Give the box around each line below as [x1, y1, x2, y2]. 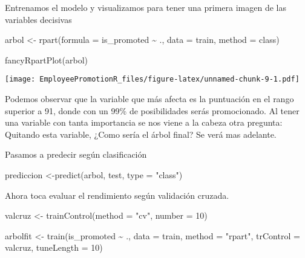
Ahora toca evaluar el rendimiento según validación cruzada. [5, 189, 229, 201]
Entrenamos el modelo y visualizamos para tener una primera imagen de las [5, 1, 287, 13]
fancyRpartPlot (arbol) [5, 53, 88, 66]
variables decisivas [5, 13, 72, 25]
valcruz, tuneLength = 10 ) [5, 241, 103, 254]
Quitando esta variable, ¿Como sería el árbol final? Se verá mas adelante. [5, 127, 277, 140]
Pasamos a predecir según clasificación [5, 148, 147, 161]
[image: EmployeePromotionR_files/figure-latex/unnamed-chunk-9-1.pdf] [5, 75, 300, 84]
